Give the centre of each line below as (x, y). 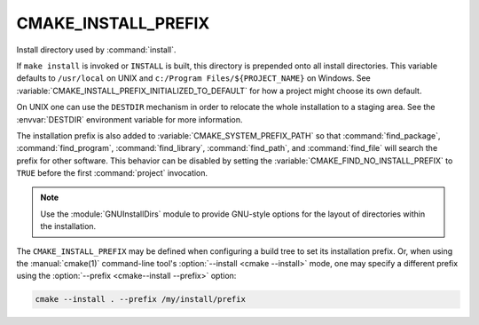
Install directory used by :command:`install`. (96, 50)
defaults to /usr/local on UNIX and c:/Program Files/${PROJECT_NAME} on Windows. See (194, 78)
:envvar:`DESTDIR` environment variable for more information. (130, 119)
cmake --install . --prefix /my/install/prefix (140, 299)
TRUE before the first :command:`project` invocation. (112, 173)
